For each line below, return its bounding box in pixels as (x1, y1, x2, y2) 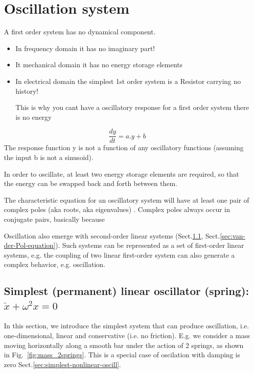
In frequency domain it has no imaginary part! (15, 43, 155, 53)
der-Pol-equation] (4, 240, 56, 250)
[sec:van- (220, 230, 245, 240)
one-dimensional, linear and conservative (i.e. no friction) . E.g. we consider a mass (4, 330, 250, 341)
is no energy (15, 111, 52, 122)
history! (15, 85, 39, 96)
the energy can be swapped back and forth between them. (4, 178, 178, 188)
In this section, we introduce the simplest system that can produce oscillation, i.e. (4, 320, 249, 331)
